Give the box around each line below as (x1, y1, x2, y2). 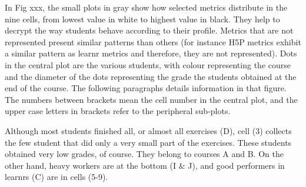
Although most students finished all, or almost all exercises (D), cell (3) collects (5, 124, 292, 136)
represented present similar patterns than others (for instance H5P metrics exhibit (5, 35, 301, 48)
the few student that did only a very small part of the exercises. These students (5, 136, 292, 148)
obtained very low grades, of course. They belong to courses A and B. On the (5, 148, 284, 160)
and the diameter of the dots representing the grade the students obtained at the (5, 70, 297, 82)
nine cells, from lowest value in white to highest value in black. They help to (5, 12, 280, 25)
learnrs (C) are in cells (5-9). (5, 171, 108, 183)
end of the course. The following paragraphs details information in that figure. (5, 82, 287, 94)
